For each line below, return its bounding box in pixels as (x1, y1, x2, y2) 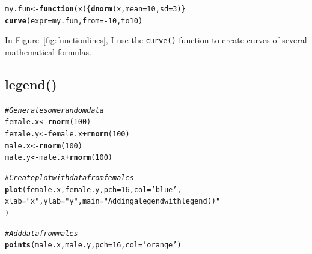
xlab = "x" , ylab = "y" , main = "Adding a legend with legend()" (5, 197, 221, 206)
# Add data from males (5, 229, 78, 238)
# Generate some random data (5, 106, 104, 115)
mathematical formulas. (5, 45, 92, 58)
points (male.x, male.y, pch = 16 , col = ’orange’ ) (5, 241, 182, 250)
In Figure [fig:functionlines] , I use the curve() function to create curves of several (5, 34, 307, 46)
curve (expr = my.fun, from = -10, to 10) (5, 16, 143, 25)
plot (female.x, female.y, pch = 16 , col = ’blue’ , (5, 185, 182, 194)
